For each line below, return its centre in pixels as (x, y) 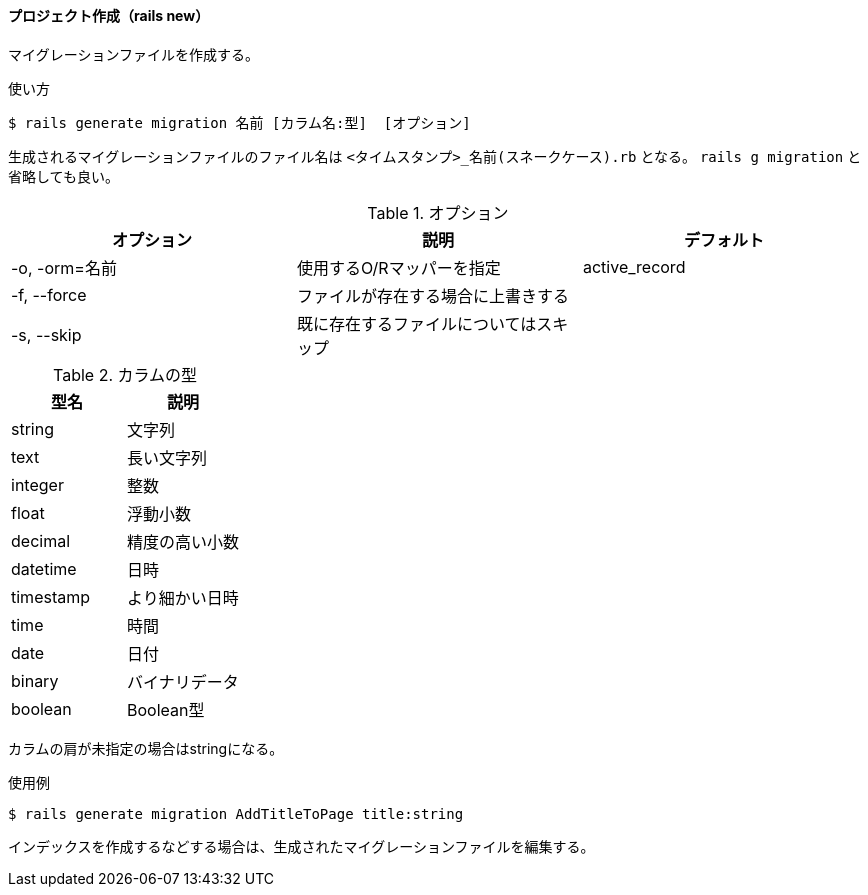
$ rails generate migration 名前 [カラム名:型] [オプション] (239, 122)
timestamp (51, 596)
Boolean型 (166, 709)
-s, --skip (46, 334)
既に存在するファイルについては (416, 323)
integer (37, 484)
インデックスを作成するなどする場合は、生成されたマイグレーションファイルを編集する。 (301, 846)
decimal (41, 540)
